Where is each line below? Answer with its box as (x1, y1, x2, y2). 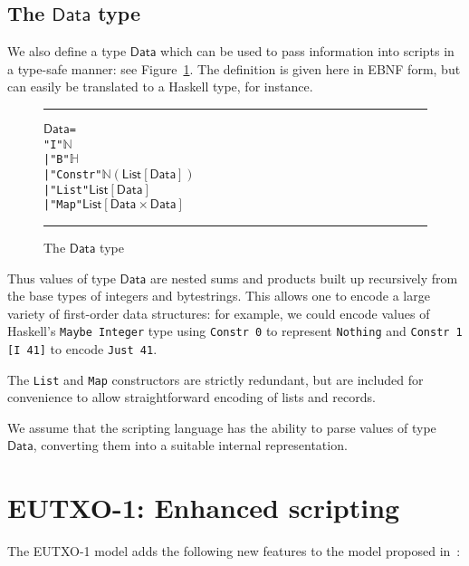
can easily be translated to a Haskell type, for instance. (7, 77, 313, 96)
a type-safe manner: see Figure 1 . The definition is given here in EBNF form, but (7, 59, 461, 78)
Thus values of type (7, 268, 116, 287)
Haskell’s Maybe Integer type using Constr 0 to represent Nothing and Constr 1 (7, 321, 463, 341)
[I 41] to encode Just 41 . (7, 339, 158, 358)
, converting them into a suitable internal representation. (33, 436, 348, 455)
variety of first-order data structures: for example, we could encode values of (7, 303, 430, 322)
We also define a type (7, 42, 127, 61)
